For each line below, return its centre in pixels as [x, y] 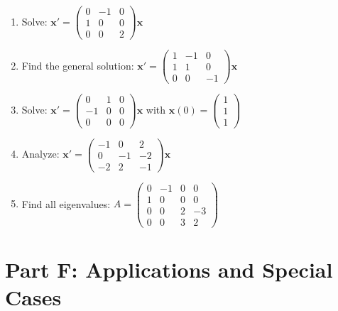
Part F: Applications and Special [169, 269]
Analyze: [40, 154]
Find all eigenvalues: [66, 203]
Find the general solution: [78, 65]
